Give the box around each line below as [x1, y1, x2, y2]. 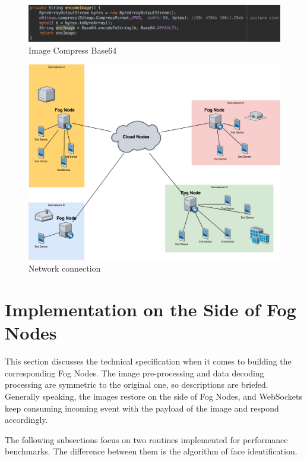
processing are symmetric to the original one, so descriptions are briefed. [5, 378, 268, 391]
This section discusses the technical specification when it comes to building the [5, 355, 292, 367]
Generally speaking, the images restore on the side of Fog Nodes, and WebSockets [5, 390, 302, 402]
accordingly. [5, 413, 48, 426]
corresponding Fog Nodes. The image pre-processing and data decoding [5, 366, 264, 379]
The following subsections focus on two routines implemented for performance [5, 433, 288, 446]
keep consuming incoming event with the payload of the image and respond [5, 401, 279, 414]
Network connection [29, 262, 101, 275]
